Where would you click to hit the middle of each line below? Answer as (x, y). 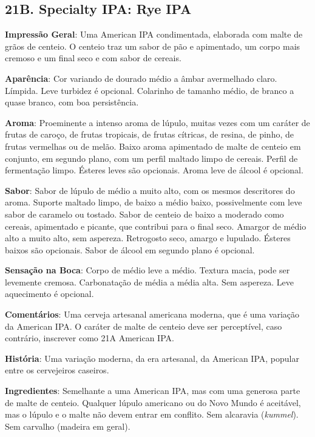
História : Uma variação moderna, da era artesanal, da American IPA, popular (152, 358)
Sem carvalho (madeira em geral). (68, 426)
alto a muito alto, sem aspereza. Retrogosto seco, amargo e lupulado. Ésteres (148, 238)
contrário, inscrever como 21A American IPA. (90, 338)
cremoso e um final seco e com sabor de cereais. (93, 58)
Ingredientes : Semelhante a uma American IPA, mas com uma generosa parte (153, 391)
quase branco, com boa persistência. (72, 102)
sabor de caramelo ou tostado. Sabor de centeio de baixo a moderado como (144, 214)
